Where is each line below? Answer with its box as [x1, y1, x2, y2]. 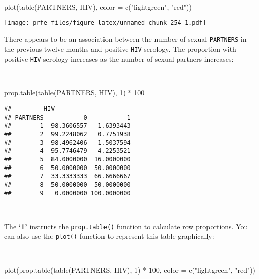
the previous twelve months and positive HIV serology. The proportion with [4, 43, 236, 54]
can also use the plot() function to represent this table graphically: [4, 231, 214, 241]
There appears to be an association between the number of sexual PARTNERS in [4, 33, 247, 44]
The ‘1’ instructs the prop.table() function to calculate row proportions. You [4, 220, 248, 231]
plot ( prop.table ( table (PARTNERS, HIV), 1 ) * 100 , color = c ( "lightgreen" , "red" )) [4, 264, 256, 275]
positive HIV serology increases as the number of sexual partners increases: [4, 53, 234, 64]
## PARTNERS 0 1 [4, 114, 131, 121]
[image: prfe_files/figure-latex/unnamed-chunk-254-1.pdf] [4, 19, 206, 27]
